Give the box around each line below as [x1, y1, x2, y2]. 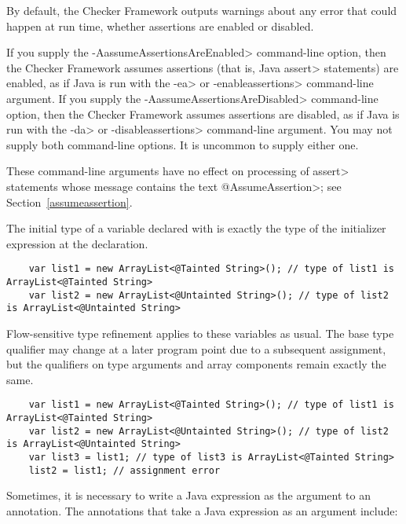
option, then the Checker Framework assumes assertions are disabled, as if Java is [6, 105, 400, 122]
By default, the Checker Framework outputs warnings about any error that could [6, 2, 397, 18]
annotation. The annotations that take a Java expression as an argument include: [6, 502, 398, 519]
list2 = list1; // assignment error [28, 464, 221, 476]
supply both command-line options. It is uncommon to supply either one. [6, 136, 359, 152]
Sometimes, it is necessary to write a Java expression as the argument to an [6, 487, 371, 504]
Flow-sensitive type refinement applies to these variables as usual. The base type [6, 324, 394, 341]
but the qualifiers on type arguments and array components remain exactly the [6, 356, 386, 372]
